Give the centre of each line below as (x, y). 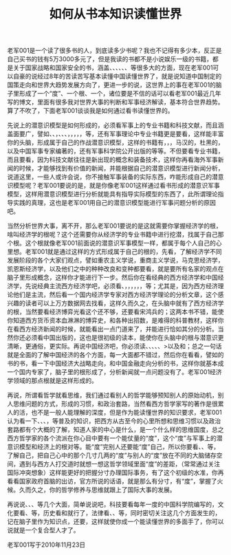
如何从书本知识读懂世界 (115, 14)
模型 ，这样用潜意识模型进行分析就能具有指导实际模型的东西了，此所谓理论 (112, 194)
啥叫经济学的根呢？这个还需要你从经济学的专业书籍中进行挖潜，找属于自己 (112, 235)
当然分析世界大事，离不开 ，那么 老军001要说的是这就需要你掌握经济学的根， (114, 226)
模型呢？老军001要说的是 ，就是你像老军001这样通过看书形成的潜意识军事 (116, 186)
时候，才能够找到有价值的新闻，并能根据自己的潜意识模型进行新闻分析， (121, 168)
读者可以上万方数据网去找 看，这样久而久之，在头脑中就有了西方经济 (121, 303)
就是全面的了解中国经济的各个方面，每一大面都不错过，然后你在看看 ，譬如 (112, 355)
